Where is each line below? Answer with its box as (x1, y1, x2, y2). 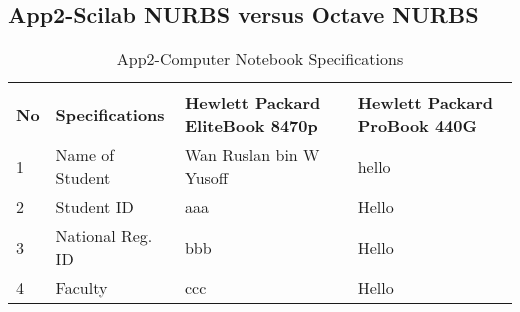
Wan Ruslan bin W (184, 143, 320, 167)
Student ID (55, 195, 134, 219)
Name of (55, 143, 115, 167)
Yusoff (184, 166, 229, 190)
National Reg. (55, 224, 153, 248)
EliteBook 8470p (184, 114, 318, 138)
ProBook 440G (357, 114, 477, 138)
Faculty (55, 276, 108, 300)
